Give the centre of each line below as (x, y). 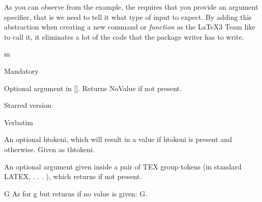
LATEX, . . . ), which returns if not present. (73, 176)
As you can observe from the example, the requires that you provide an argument (131, 7)
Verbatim (19, 122)
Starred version (28, 105)
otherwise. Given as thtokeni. (50, 149)
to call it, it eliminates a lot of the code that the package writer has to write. (124, 36)
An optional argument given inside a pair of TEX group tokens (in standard (123, 166)
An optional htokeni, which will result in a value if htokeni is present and (118, 139)
